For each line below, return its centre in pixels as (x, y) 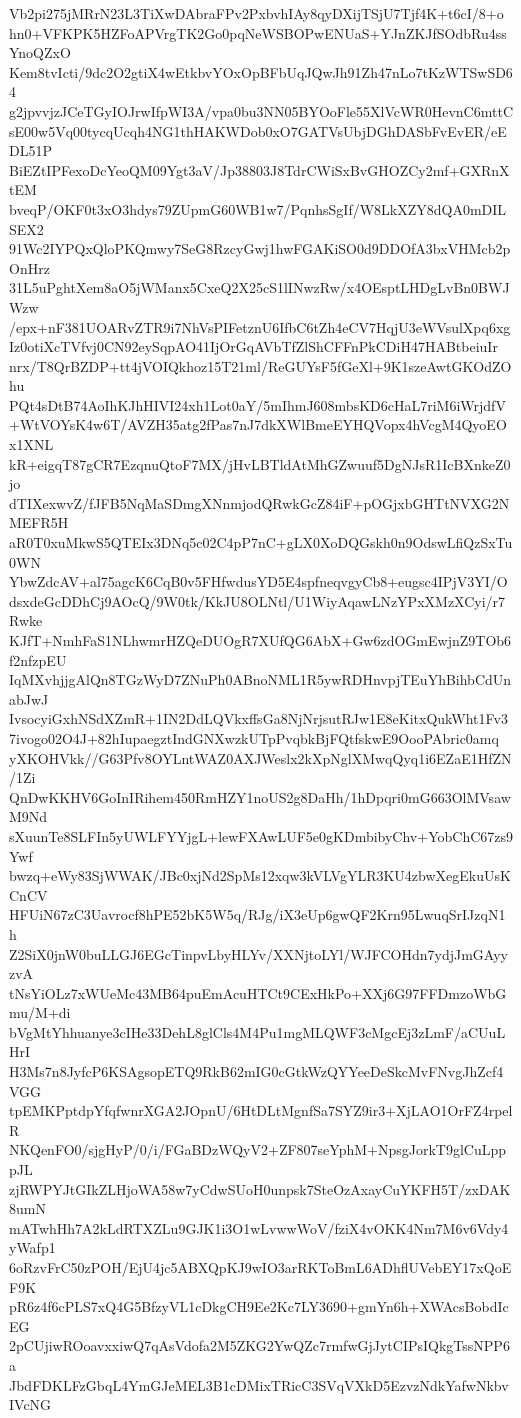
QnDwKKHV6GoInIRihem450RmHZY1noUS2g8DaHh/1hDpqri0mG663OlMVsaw (260, 796)
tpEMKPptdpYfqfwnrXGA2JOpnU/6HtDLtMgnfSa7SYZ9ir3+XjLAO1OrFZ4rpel (261, 1110)
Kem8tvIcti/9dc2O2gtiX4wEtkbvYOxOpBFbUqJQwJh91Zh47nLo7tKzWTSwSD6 (261, 71)
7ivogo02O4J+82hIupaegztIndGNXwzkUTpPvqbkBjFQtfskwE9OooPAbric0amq (254, 737)
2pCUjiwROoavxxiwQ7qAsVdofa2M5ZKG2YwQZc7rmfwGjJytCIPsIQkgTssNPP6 (259, 1345)
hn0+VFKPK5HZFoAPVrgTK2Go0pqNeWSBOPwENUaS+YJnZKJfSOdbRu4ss (258, 32)
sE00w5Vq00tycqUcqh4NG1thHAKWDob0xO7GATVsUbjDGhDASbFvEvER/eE (258, 130)
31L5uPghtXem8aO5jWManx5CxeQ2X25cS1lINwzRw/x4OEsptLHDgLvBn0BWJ (259, 287)
